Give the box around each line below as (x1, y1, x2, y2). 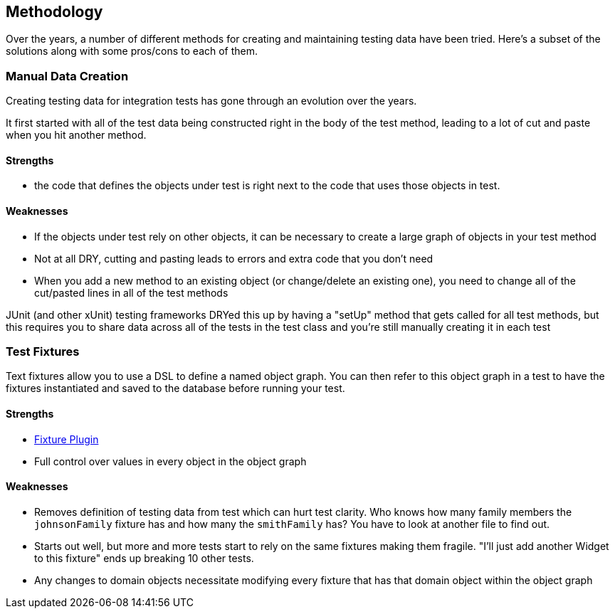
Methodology (6, 3, 103, 21)
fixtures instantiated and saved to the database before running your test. (6, 382, 345, 395)
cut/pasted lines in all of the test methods (34, 286, 228, 299)
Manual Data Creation (6, 68, 129, 83)
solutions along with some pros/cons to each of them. (6, 45, 258, 58)
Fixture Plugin (34, 433, 99, 445)
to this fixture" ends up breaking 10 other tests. (34, 551, 254, 564)
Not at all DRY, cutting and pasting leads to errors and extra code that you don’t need (34, 252, 433, 265)
